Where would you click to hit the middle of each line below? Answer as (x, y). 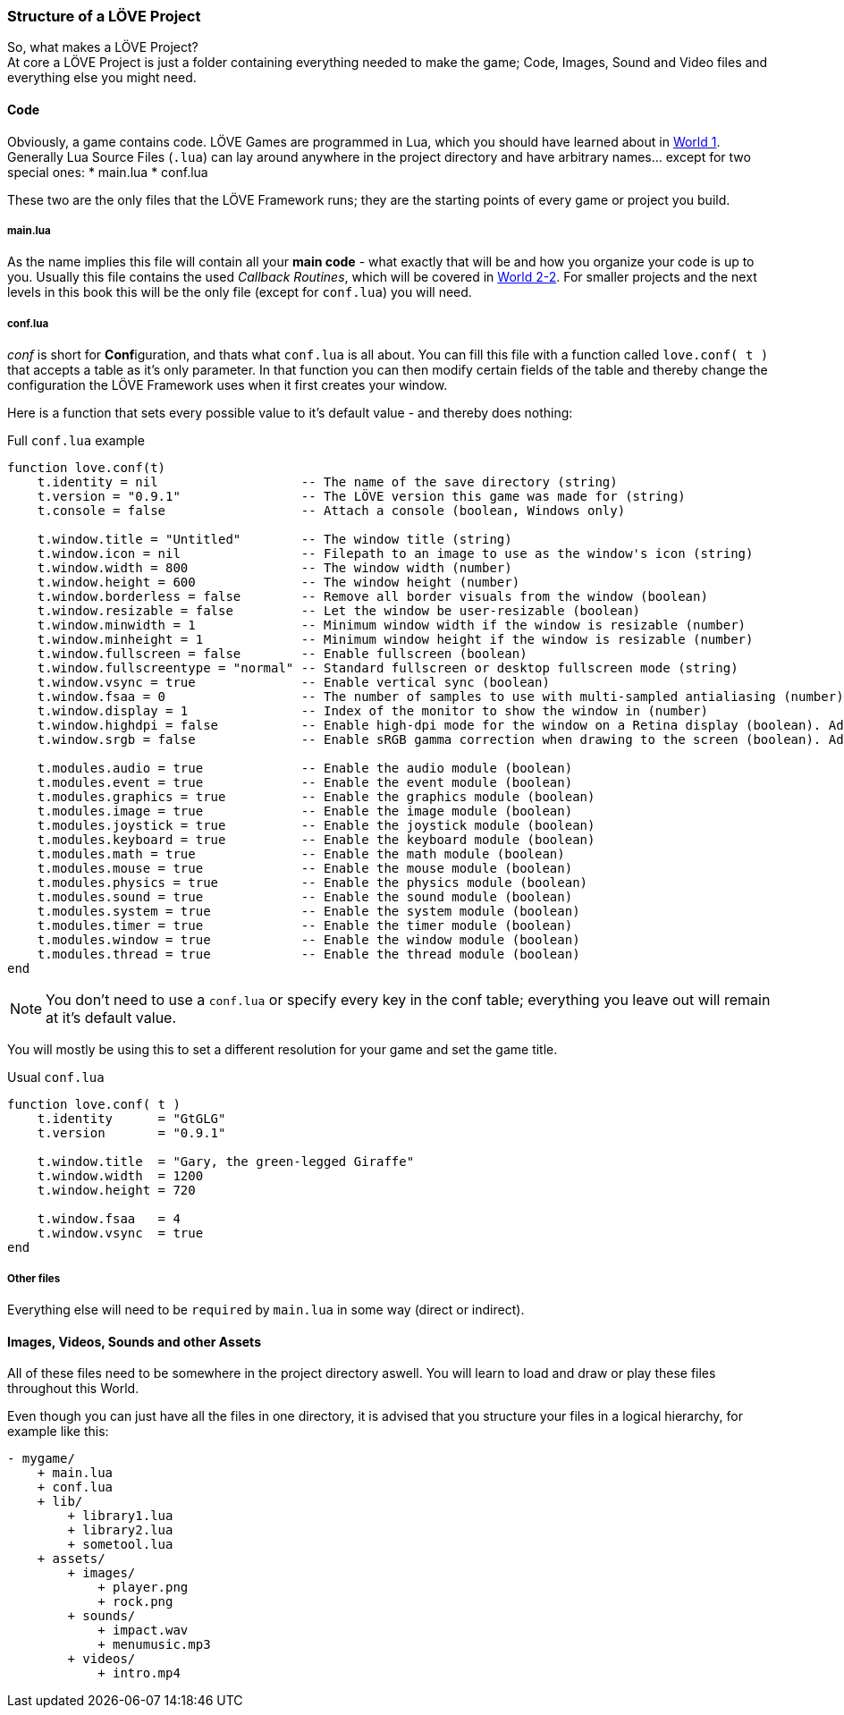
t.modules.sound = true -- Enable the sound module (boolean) (305, 897)
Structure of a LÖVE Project (104, 16)
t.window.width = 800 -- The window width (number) (274, 568)
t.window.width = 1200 (120, 1176)
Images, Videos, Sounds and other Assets (134, 1341)
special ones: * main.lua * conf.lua (108, 172)
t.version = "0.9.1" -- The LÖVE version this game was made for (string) (361, 497)
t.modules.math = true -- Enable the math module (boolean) (301, 854)
